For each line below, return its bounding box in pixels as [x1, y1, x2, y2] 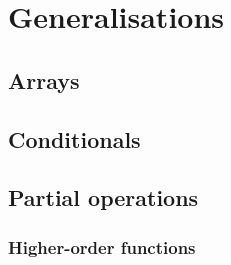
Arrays [8, 64, 80, 95]
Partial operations [8, 182, 199, 213]
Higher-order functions [8, 234, 196, 259]
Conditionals [8, 123, 141, 154]
